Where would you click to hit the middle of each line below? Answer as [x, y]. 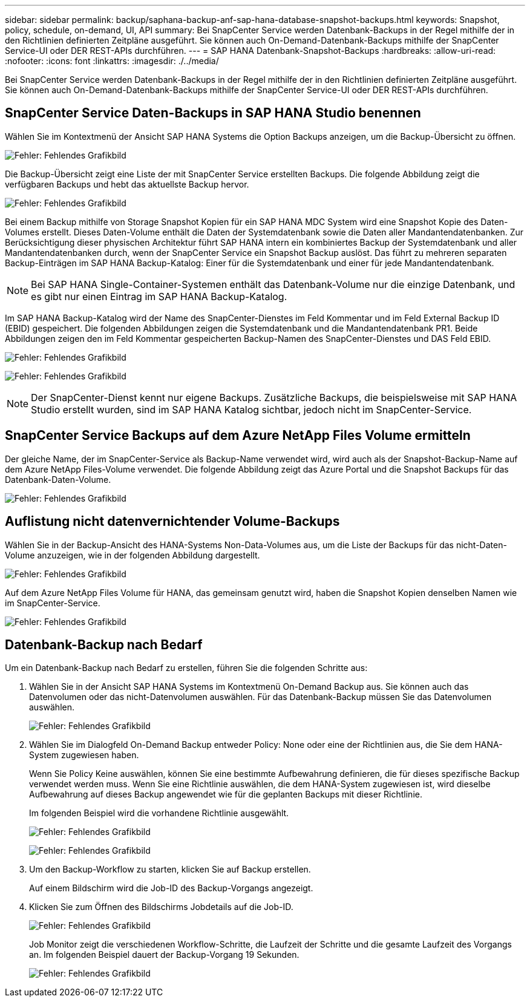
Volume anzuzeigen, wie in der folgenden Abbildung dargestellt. [132, 555]
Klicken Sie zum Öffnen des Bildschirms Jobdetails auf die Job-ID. [161, 907]
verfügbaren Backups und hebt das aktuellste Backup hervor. [127, 184]
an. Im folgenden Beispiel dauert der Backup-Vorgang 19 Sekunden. [164, 955]
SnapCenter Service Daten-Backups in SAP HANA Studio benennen [213, 113]
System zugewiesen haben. [84, 755]
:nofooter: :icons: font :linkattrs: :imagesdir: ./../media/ [112, 61]
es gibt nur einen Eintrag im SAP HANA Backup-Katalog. [159, 296]
